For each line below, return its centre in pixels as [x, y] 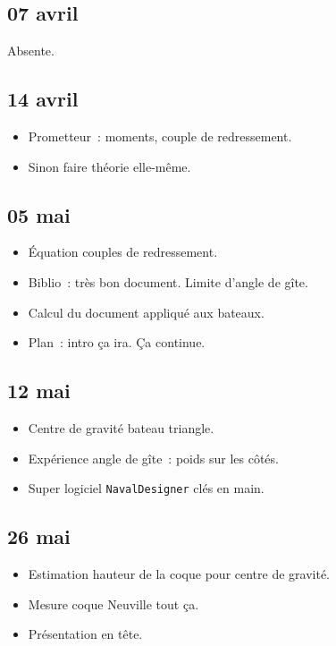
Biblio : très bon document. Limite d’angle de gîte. [168, 281]
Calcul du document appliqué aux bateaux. [146, 312]
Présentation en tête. [85, 634]
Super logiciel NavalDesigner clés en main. [146, 488]
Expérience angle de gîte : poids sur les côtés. [153, 458]
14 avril [43, 99]
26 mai [39, 536]
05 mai [39, 214]
